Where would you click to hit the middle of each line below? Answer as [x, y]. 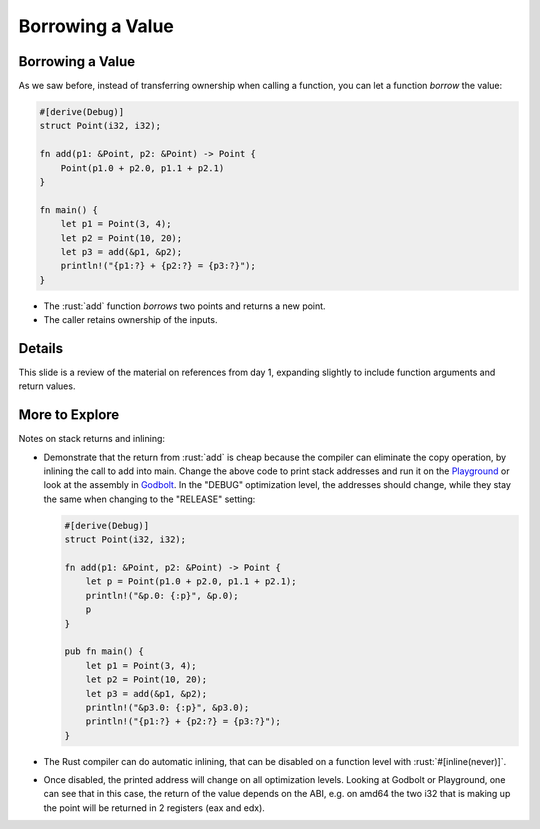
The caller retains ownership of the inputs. [130, 320]
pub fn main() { [104, 651]
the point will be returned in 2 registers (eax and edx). [154, 807]
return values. [47, 386]
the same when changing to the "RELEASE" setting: [149, 499]
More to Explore [69, 415]
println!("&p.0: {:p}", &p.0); [162, 595]
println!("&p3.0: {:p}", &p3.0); [167, 707]
